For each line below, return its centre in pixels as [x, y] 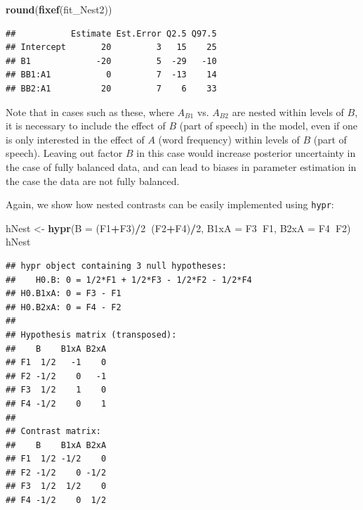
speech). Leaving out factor [64, 153]
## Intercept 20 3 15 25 [111, 47]
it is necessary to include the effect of [86, 126]
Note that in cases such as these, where [90, 111]
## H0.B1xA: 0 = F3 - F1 [64, 294]
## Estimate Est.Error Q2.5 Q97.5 [111, 33]
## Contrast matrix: [54, 432]
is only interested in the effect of [75, 139]
